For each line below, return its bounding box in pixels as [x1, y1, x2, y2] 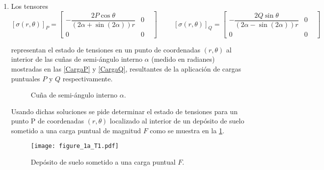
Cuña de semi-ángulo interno [30, 90, 118, 100]
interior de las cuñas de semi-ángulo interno [11, 54, 142, 64]
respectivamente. [62, 73, 113, 83]
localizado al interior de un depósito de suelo [109, 116, 244, 126]
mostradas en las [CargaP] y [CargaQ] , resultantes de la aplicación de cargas [11, 63, 242, 73]
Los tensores [11, 1, 48, 11]
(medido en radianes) [151, 54, 215, 64]
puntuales [11, 73, 40, 83]
